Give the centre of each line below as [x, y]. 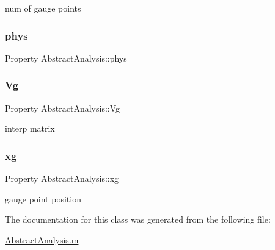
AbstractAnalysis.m [42, 239]
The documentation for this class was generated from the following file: [138, 219]
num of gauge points [43, 8]
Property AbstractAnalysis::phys [66, 58]
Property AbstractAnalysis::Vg [63, 108]
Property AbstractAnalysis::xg [62, 178]
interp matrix [30, 128]
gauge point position [43, 198]
